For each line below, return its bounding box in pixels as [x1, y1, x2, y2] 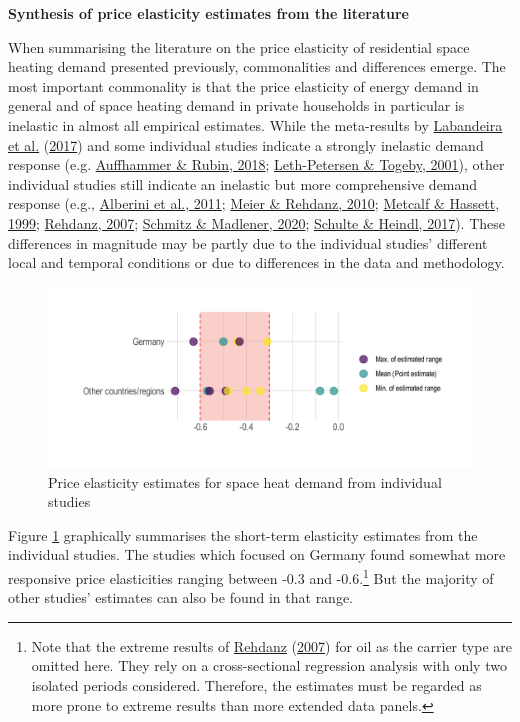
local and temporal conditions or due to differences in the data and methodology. [8, 252, 505, 273]
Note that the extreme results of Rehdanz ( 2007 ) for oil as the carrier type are [31, 635, 512, 656]
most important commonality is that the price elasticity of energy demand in [8, 75, 479, 96]
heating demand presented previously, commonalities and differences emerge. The [8, 56, 506, 77]
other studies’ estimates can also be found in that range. [8, 587, 354, 608]
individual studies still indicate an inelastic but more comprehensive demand [8, 173, 478, 194]
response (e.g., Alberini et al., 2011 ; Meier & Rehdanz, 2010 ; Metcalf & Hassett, [8, 193, 500, 214]
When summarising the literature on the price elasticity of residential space [8, 36, 470, 57]
